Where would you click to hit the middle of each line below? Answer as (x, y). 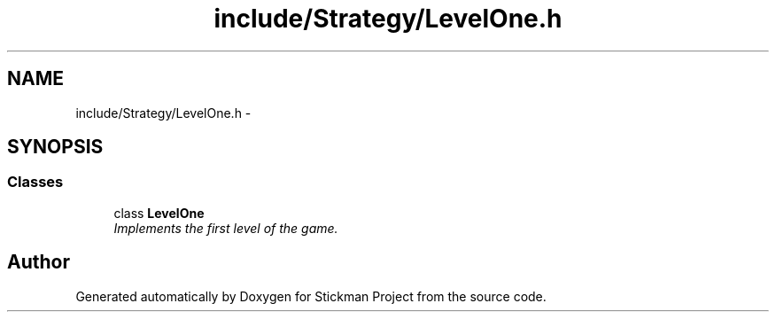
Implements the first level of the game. (226, 228)
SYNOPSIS (55, 147)
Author (39, 262)
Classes (35, 182)
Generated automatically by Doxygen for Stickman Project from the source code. (311, 296)
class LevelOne (159, 213)
